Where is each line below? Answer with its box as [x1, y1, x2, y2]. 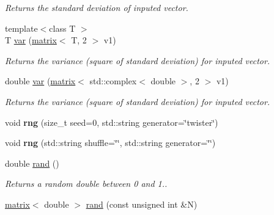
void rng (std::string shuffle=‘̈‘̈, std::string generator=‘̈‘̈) [5, 136, 216, 149]
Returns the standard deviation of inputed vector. [5, 1, 188, 13]
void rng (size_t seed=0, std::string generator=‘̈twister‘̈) [5, 115, 218, 128]
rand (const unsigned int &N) [86, 197, 198, 210]
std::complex [89, 75, 137, 87]
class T [49, 21, 76, 34]
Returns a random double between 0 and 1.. [5, 177, 168, 190]
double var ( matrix [5, 75, 76, 87]
